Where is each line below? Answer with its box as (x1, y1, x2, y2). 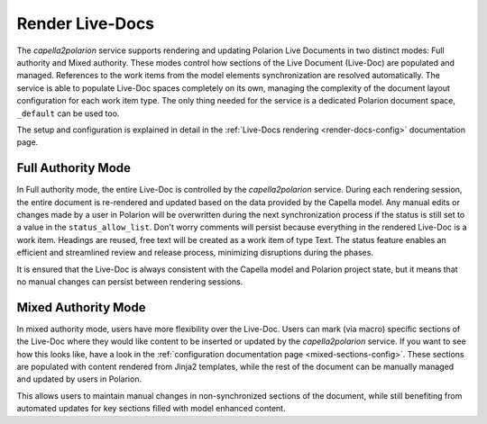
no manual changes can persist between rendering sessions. (16, 275, 243, 287)
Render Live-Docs (16, 14, 155, 33)
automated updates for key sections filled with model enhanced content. (16, 403, 286, 414)
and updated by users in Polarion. (16, 374, 142, 384)
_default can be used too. (16, 108, 120, 119)
